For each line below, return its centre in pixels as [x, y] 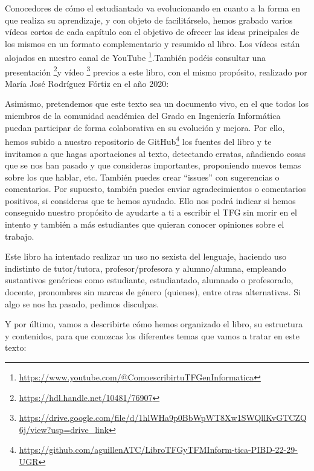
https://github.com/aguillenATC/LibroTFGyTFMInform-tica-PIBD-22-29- [158, 450]
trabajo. [20, 236]
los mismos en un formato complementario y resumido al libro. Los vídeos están [152, 43]
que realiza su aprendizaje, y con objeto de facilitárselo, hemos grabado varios [149, 20]
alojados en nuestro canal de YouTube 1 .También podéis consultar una [136, 57]
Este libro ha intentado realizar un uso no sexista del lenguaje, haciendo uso [146, 256]
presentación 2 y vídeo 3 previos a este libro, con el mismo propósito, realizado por [156, 71]
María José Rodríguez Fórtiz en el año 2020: [87, 83]
